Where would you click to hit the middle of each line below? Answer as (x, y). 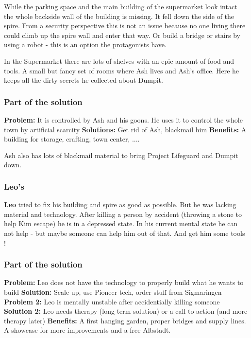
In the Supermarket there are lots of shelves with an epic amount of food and (119, 61)
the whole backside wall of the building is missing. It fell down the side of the (119, 16)
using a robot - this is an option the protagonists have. (85, 44)
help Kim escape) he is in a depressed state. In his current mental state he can (121, 223)
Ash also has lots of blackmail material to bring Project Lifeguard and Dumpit (121, 155)
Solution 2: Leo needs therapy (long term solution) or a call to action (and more (126, 311)
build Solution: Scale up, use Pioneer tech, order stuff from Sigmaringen (113, 292)
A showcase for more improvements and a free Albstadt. (87, 330)
